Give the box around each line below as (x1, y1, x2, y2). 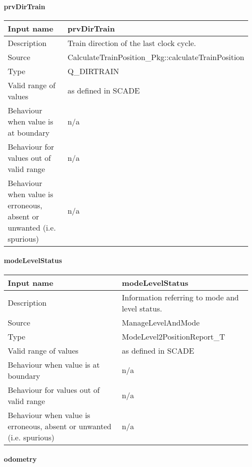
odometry (4, 454, 37, 464)
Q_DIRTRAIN (67, 65, 119, 77)
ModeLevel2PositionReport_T (122, 330, 225, 342)
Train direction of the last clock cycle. (67, 37, 196, 48)
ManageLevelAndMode (122, 316, 200, 328)
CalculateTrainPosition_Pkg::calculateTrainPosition (67, 51, 244, 62)
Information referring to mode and (122, 291, 239, 303)
